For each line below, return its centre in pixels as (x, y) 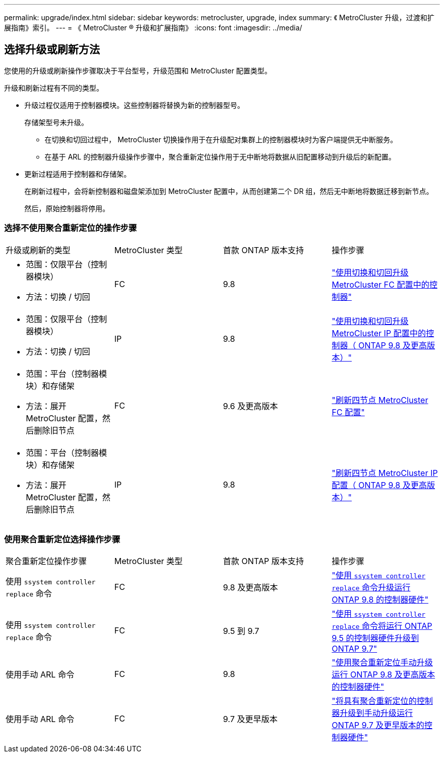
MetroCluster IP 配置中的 (379, 333)
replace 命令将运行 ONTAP (382, 626)
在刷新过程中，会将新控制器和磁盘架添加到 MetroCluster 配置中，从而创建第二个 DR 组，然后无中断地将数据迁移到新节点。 (229, 191)
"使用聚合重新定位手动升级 (382, 663)
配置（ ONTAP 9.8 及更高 (379, 485)
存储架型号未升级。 (56, 122)
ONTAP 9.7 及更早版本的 (378, 725)
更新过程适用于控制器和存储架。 (78, 174)
